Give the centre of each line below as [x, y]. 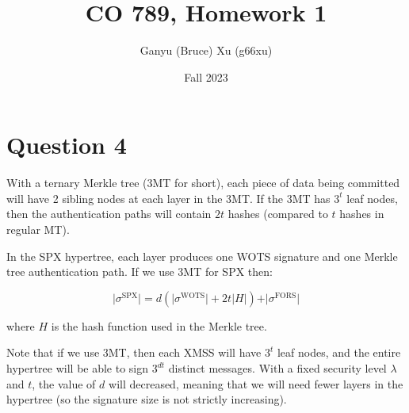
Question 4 [67, 145]
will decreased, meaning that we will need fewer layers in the [256, 383]
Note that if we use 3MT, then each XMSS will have [134, 352]
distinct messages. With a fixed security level [277, 368]
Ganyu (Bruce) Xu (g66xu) [206, 50]
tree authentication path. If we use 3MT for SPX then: [140, 272]
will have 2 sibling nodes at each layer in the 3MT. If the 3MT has [168, 198]
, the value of [64, 383]
